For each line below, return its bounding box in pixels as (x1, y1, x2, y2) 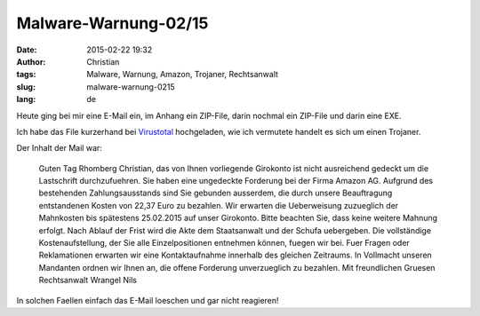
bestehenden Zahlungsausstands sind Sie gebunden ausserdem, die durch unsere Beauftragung (38, 187, 393, 199)
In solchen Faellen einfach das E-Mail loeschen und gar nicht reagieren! (16, 295, 279, 305)
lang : (16, 94, 36, 105)
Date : (16, 44, 37, 55)
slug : (16, 81, 36, 92)
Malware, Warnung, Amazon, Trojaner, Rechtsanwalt (86, 69, 279, 80)
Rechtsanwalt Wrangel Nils (38, 275, 138, 286)
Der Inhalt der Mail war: (16, 143, 102, 154)
